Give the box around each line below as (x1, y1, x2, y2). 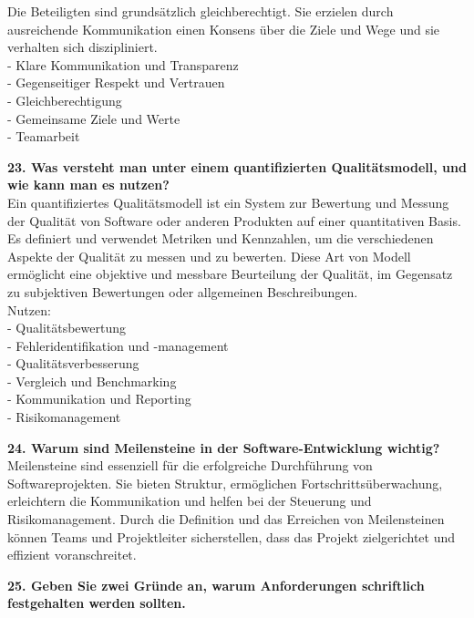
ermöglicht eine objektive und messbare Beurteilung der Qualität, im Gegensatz (7, 264, 453, 283)
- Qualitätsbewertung (7, 318, 127, 337)
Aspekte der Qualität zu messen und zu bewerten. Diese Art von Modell (7, 246, 411, 265)
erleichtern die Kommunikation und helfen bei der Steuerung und (7, 491, 372, 510)
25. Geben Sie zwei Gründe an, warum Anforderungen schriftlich (7, 575, 425, 594)
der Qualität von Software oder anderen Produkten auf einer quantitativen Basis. (7, 211, 461, 230)
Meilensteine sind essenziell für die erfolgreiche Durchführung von (7, 456, 373, 475)
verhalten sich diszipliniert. (7, 37, 158, 57)
